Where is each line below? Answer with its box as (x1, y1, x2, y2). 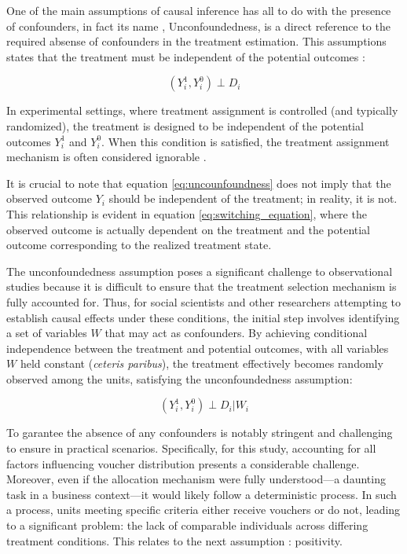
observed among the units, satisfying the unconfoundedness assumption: (6, 370, 353, 387)
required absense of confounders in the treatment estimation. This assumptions (6, 33, 387, 50)
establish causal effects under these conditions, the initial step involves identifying (6, 309, 400, 325)
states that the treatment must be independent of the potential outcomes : (6, 48, 365, 64)
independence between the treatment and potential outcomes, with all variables (6, 339, 389, 356)
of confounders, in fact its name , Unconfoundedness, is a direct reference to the (6, 17, 390, 34)
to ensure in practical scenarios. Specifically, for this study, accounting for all (6, 440, 376, 457)
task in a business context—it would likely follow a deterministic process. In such (6, 486, 397, 502)
